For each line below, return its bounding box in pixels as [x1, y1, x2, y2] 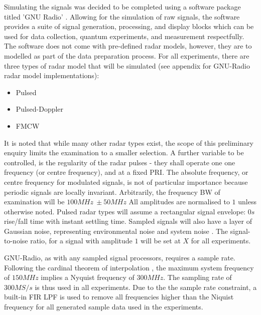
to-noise [4, 235, 28, 246]
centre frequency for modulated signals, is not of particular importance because [4, 176, 248, 187]
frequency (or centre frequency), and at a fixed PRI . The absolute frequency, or [4, 167, 248, 177]
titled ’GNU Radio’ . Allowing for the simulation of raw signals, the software [4, 11, 240, 22]
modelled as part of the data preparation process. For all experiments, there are [4, 50, 249, 61]
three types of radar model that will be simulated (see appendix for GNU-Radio [4, 60, 250, 71]
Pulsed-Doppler [16, 104, 64, 114]
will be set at [141, 235, 181, 246]
